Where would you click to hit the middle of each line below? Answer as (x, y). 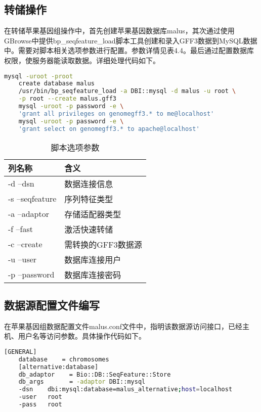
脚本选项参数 (75, 147)
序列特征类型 (89, 199)
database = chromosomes (64, 359)
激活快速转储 (89, 229)
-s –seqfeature (32, 199)
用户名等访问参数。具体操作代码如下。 (82, 336)
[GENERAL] (20, 352)
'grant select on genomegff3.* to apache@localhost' (109, 129)
